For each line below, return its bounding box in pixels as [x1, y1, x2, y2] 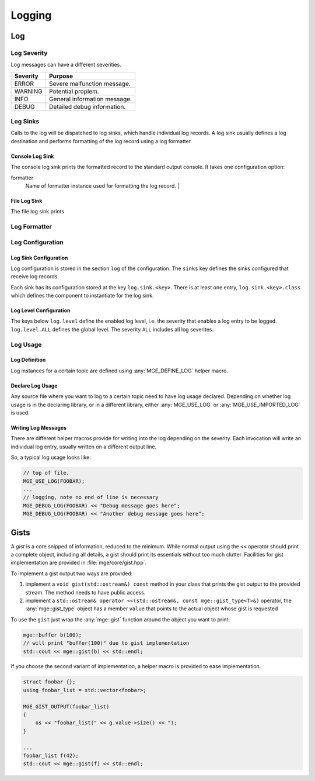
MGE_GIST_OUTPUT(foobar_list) [23, 703, 110, 710]
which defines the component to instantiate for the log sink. [10, 292, 154, 299]
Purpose [48, 72, 73, 80]
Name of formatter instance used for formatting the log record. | [25, 182, 180, 189]
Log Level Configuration [10, 307, 71, 314]
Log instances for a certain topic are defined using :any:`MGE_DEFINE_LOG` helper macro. [10, 367, 229, 374]
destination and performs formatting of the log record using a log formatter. [10, 137, 192, 144]
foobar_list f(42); [23, 752, 79, 759]
